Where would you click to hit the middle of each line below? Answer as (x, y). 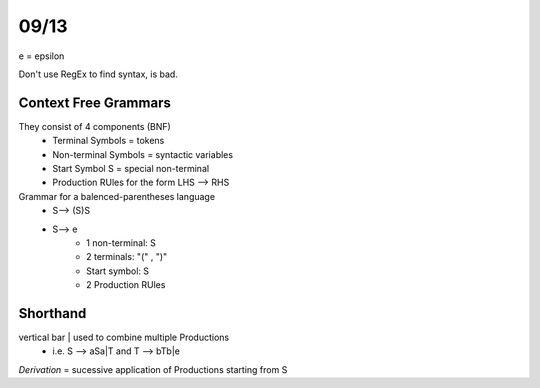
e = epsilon (41, 56)
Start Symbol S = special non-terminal (131, 169)
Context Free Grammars (95, 102)
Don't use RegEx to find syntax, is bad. (98, 74)
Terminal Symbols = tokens (108, 141)
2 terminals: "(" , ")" (127, 257)
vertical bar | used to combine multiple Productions (124, 337)
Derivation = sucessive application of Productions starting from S (153, 369)
